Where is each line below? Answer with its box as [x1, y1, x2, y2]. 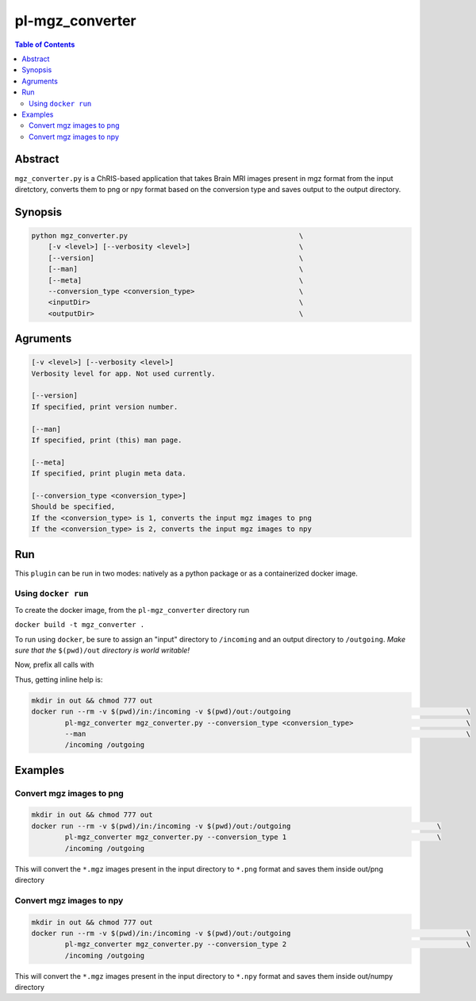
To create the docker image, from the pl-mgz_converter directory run [14, 605, 250, 614]
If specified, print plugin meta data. [31, 469, 186, 478]
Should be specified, [31, 502, 116, 511]
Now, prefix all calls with [14, 660, 94, 670]
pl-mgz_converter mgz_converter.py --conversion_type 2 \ [64, 940, 471, 949]
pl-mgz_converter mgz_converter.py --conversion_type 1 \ [64, 833, 442, 841]
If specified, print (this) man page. [31, 436, 182, 445]
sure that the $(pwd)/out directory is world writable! [14, 645, 190, 655]
